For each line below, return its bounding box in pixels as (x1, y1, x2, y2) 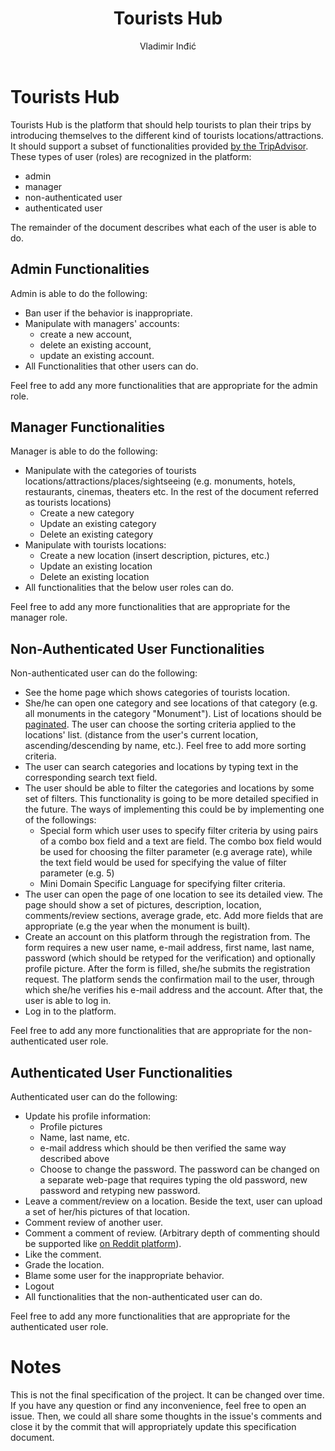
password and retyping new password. (39, 1184, 201, 1196)
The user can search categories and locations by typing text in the (24, 761, 299, 773)
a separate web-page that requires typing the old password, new (39, 1173, 308, 1186)
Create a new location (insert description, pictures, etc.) (39, 550, 270, 562)
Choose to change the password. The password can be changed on (39, 1163, 320, 1175)
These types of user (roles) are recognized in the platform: (10, 150, 252, 162)
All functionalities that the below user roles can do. (24, 582, 235, 594)
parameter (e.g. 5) (39, 867, 115, 879)
